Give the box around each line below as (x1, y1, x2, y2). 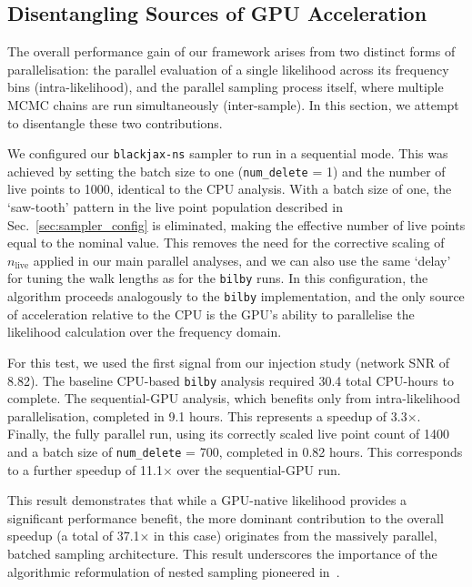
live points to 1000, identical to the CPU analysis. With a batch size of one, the (7, 179, 452, 198)
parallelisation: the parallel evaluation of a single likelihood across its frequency (7, 59, 449, 78)
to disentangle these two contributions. (7, 113, 223, 132)
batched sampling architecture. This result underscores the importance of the (7, 544, 437, 563)
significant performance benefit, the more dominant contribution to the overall (7, 508, 444, 527)
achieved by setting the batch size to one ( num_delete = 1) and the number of (7, 161, 446, 180)
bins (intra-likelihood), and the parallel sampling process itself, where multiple (7, 77, 444, 96)
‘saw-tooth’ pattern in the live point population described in (7, 197, 343, 217)
